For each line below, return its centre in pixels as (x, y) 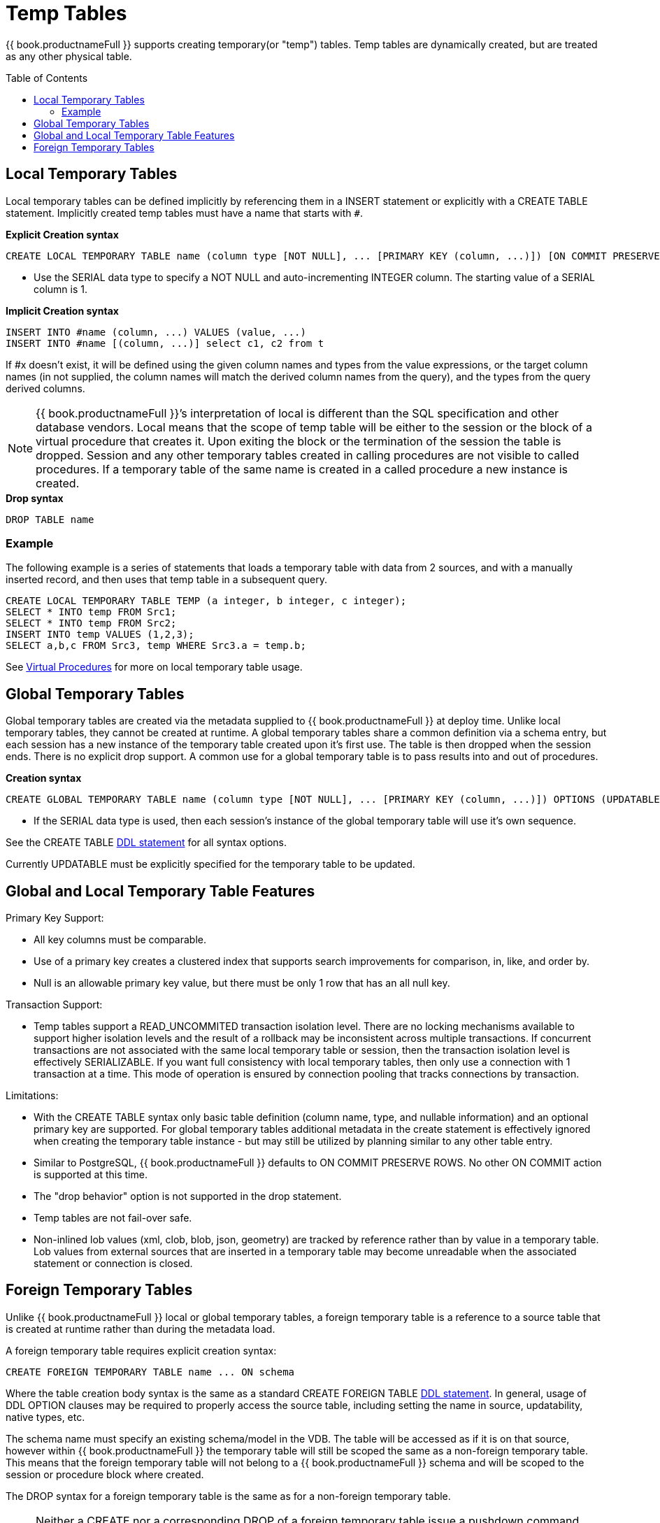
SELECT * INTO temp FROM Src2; (91, 623)
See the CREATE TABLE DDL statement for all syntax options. (146, 843)
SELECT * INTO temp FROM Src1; (91, 612)
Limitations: (32, 1096)
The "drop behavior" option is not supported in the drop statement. (188, 1196)
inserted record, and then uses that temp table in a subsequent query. (166, 580)
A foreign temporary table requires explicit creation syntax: (141, 1350)
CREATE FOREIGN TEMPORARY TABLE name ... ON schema (150, 1372)
